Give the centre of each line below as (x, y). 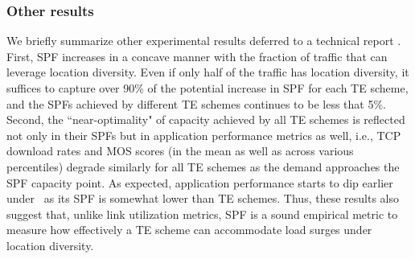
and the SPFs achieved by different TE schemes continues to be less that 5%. (196, 103)
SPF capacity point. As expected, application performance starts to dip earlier (200, 182)
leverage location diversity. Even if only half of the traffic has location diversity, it (208, 72)
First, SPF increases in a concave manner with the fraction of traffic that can (197, 56)
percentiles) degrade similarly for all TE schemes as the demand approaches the (203, 166)
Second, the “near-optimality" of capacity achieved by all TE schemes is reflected (206, 119)
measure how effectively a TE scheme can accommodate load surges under (189, 230)
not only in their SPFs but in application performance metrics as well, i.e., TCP (204, 135)
